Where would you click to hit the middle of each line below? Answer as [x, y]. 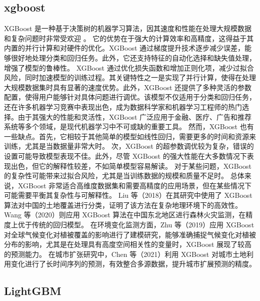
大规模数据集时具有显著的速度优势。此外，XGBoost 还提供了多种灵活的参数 [128, 87]
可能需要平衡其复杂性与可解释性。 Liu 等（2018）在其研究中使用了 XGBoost [128, 195]
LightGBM [33, 291]
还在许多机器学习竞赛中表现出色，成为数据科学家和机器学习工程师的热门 [123, 106]
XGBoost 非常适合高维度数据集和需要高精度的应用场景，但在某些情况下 [135, 185]
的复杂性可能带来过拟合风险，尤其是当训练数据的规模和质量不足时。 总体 [124, 176]
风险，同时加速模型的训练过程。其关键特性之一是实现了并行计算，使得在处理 [130, 77]
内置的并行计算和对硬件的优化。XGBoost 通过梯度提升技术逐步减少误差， [124, 48]
